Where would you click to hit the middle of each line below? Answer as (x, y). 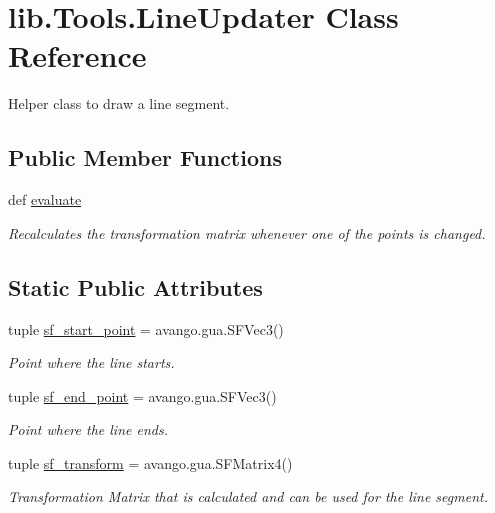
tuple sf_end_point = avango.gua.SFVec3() (142, 395)
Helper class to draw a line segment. (119, 103)
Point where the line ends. (88, 429)
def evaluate (45, 199)
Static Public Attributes (135, 286)
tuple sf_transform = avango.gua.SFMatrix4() (150, 462)
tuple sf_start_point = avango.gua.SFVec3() (146, 328)
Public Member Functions (145, 157)
